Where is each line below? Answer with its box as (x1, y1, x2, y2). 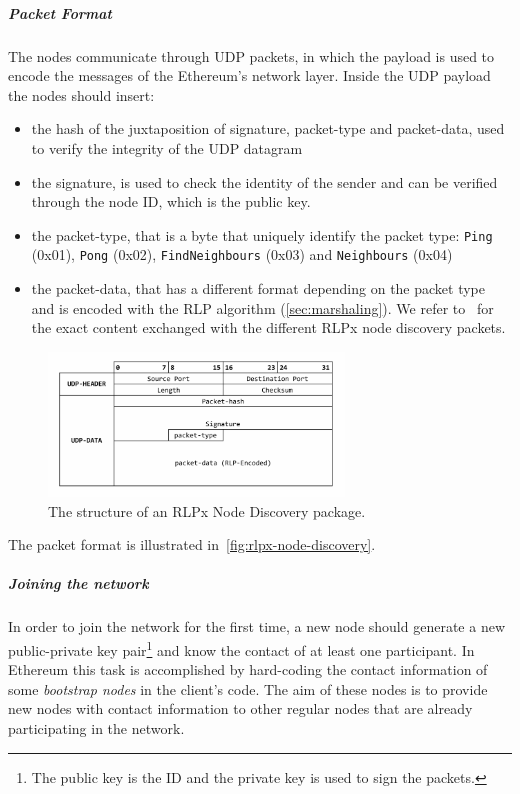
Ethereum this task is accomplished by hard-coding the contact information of (8, 659, 488, 680)
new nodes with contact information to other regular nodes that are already (8, 698, 473, 719)
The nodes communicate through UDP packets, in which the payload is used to (8, 45, 495, 66)
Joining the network (8, 573, 149, 594)
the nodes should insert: (8, 84, 155, 105)
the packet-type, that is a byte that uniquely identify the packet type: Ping (31, 224, 493, 245)
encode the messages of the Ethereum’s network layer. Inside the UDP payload (8, 65, 491, 86)
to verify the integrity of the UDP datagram (31, 137, 303, 158)
